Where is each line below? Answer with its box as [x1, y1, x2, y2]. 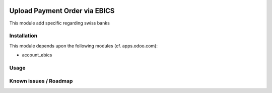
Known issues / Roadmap [9, 77, 73, 84]
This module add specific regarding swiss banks [9, 20, 110, 26]
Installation [9, 32, 38, 39]
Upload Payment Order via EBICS [9, 6, 115, 15]
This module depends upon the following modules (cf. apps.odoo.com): [9, 42, 158, 48]
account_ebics [22, 52, 52, 58]
